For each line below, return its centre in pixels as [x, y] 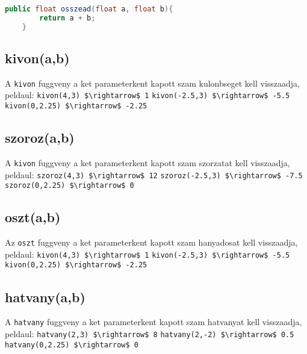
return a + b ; [67, 18]
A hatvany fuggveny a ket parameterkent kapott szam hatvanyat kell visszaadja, [153, 322]
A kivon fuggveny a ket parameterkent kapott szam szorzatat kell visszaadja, [147, 163]
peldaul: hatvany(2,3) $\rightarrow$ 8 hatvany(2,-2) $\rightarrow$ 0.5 [150, 334]
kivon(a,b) [37, 58]
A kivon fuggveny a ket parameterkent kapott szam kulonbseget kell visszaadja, [152, 83]
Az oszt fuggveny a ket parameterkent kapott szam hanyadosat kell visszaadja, [151, 242]
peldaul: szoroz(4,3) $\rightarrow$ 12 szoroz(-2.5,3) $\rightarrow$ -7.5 [154, 174]
